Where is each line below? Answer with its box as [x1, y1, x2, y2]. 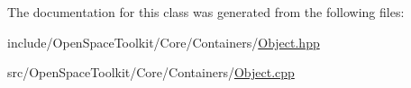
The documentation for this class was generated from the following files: [7, 3, 405, 21]
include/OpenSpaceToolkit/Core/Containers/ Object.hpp [7, 32, 320, 51]
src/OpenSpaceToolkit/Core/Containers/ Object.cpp [7, 63, 295, 82]
